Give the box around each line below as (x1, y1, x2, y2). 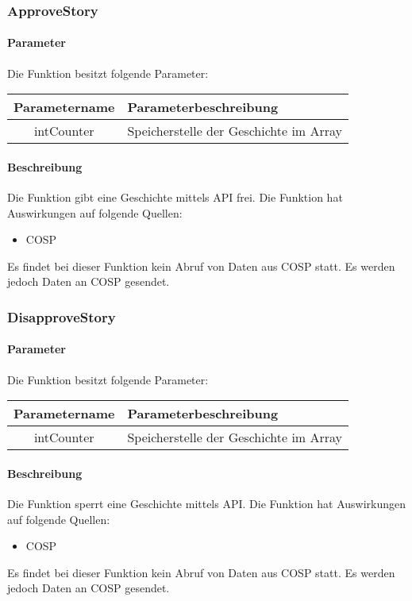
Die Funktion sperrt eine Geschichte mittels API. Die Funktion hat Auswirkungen (7, 495, 406, 512)
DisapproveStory (7, 306, 116, 326)
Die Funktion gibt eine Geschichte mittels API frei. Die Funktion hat (7, 189, 343, 206)
